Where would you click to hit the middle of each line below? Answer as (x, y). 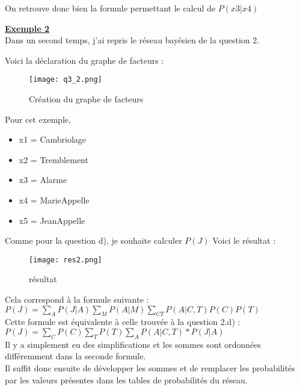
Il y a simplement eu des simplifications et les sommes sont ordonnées (133, 344)
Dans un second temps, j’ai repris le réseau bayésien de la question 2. (132, 40)
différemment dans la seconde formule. (75, 356)
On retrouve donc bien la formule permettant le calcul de (110, 8)
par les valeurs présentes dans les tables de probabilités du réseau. (126, 379)
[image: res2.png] (66, 260)
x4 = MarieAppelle (54, 200)
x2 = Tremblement (54, 159)
